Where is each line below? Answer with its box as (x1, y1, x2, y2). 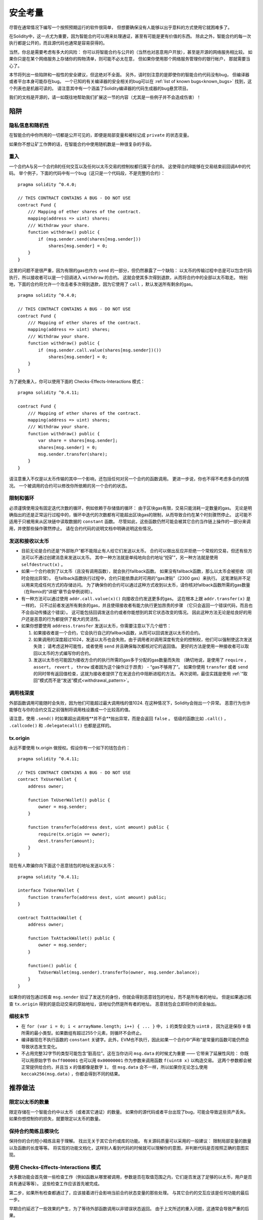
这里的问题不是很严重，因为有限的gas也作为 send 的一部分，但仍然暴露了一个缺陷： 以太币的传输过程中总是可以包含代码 (9, 267, 252, 273)
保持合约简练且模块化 (9, 1128, 59, 1135)
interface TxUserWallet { (18, 888, 80, 893)
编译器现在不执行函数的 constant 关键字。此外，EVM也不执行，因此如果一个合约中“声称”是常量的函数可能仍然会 (21, 1037, 249, 1043)
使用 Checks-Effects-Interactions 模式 (9, 1164, 101, 1171)
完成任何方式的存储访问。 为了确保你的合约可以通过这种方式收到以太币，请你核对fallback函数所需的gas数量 (34, 582, 250, 588)
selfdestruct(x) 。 (21, 561, 66, 567)
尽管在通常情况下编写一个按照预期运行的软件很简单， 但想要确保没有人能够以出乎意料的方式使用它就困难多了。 (9, 24, 232, 30)
